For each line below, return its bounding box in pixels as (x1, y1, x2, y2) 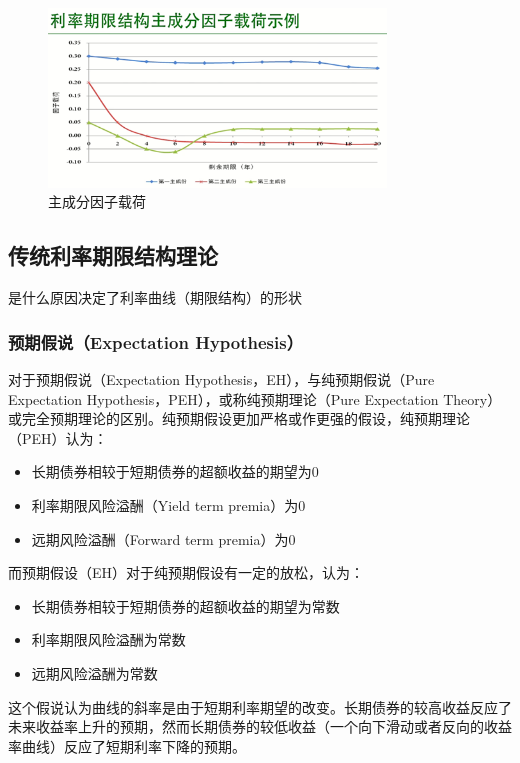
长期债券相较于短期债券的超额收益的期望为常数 (31, 595, 340, 616)
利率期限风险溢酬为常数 (31, 629, 186, 650)
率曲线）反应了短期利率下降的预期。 (8, 735, 246, 756)
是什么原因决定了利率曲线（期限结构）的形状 (8, 287, 302, 308)
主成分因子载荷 (48, 191, 146, 212)
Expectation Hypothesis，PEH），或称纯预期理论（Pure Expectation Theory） (8, 388, 502, 409)
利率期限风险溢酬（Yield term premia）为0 (31, 495, 306, 515)
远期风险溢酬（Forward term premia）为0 (31, 528, 296, 549)
